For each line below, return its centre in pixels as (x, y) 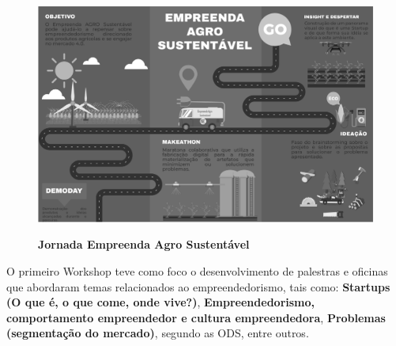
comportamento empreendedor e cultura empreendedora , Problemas (196, 317)
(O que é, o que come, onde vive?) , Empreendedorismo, (161, 302)
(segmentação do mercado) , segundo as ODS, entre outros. (158, 333)
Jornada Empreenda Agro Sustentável (144, 244)
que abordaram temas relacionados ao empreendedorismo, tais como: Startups (198, 286)
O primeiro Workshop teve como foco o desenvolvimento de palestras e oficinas (197, 271)
